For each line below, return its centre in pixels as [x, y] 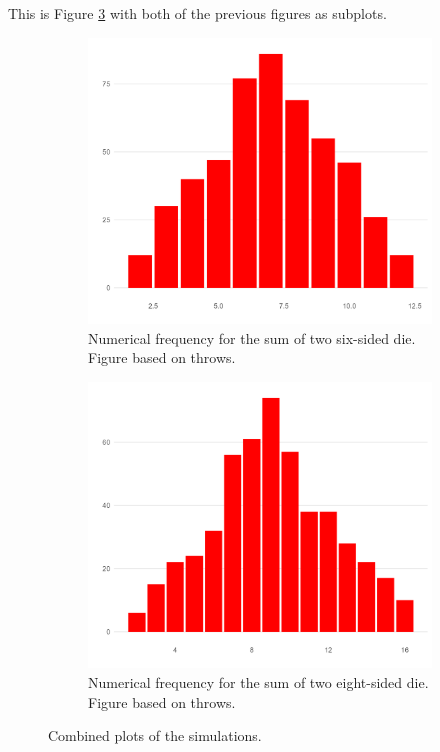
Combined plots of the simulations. [155, 735]
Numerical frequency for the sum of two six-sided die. [252, 337]
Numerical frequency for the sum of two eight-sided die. [258, 682]
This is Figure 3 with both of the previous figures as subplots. [197, 13]
